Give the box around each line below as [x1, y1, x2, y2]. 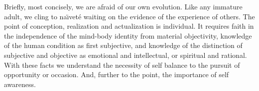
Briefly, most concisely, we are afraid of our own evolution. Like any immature [4, 1, 243, 11]
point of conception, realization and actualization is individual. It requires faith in [4, 21, 254, 31]
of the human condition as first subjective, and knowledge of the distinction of [4, 40, 243, 50]
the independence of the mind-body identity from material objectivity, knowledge [4, 30, 252, 41]
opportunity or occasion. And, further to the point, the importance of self [4, 69, 229, 80]
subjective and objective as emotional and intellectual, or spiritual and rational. [4, 49, 247, 60]
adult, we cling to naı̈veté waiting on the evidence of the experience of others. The [4, 11, 255, 21]
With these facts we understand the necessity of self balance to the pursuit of [4, 59, 240, 70]
